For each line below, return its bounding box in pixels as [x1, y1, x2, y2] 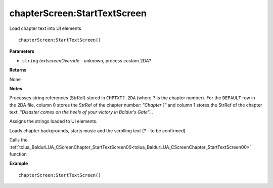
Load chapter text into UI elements [9, 25, 81, 31]
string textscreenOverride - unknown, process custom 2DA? [22, 57, 151, 63]
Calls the [9, 137, 28, 143]
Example [9, 160, 28, 167]
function [9, 151, 27, 157]
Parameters [9, 48, 35, 54]
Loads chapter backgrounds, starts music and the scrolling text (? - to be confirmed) [9, 127, 186, 134]
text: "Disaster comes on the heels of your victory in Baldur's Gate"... [9, 109, 154, 115]
